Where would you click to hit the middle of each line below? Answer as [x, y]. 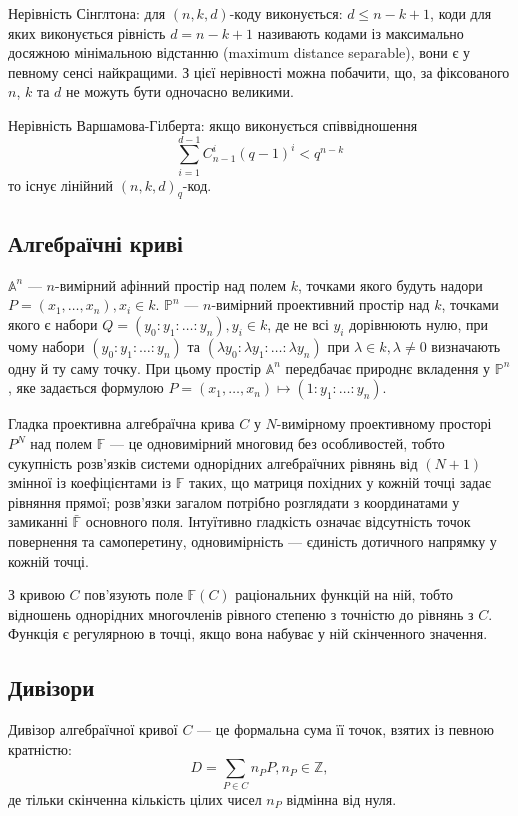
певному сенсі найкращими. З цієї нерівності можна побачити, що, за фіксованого [259, 71]
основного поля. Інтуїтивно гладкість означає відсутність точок [278, 521]
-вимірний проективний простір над [320, 304]
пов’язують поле [133, 594]
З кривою [36, 594]
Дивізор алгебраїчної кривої [93, 729]
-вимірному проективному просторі [384, 423]
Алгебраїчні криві [95, 242]
